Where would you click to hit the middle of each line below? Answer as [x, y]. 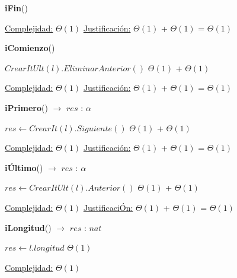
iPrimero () [26, 107]
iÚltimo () [24, 167]
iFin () [16, 8]
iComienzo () [30, 48]
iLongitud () [28, 227]
